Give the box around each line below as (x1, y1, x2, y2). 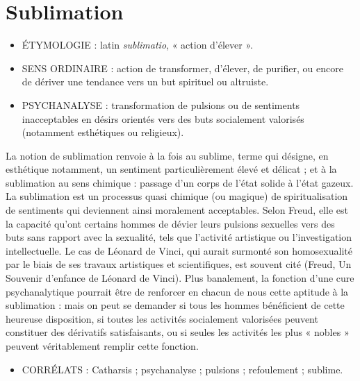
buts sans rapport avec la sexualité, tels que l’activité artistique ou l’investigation (6, 230, 352, 244)
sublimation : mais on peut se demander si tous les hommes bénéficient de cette (6, 298, 345, 312)
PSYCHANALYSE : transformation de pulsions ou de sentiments (22, 97, 300, 112)
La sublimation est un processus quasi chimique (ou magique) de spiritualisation (6, 189, 348, 203)
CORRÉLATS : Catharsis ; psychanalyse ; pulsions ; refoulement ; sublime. (22, 362, 343, 376)
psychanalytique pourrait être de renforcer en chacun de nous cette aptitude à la (6, 284, 349, 298)
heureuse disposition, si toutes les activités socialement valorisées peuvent (6, 311, 318, 325)
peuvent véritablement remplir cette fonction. (6, 339, 199, 353)
